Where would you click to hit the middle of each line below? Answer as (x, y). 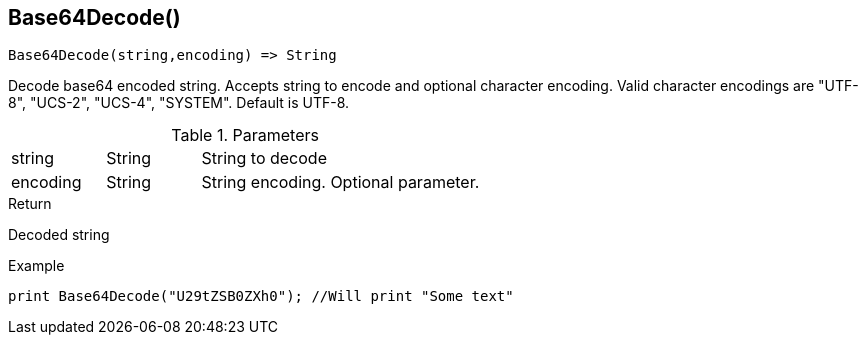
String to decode (264, 158)
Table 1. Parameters (245, 135)
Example (36, 266)
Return (30, 204)
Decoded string (59, 235)
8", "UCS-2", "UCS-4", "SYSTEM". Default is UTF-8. (179, 103)
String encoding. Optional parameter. (340, 182)
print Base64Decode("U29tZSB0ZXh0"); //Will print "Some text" (261, 296)
